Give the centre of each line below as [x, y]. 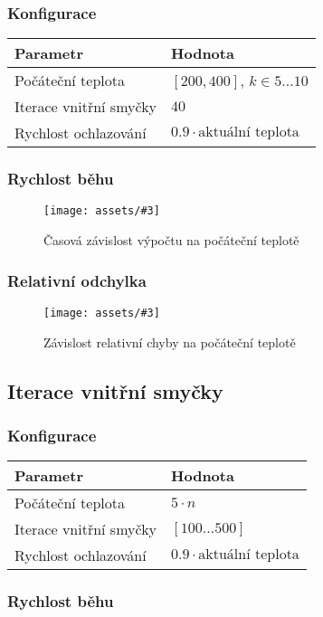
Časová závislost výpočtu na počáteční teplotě [171, 240]
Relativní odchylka [77, 280]
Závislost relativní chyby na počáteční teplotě [170, 342]
